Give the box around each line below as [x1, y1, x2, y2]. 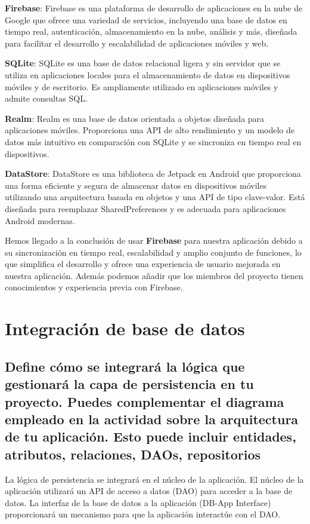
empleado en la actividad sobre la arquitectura [5, 410, 299, 428]
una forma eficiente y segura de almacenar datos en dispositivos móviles [5, 179, 267, 191]
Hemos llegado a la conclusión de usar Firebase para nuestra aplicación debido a [5, 234, 303, 247]
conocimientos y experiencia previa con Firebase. [5, 281, 183, 293]
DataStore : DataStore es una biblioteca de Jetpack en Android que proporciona [5, 167, 301, 180]
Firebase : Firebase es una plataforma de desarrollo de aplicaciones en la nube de [5, 2, 303, 14]
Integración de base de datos [5, 316, 245, 341]
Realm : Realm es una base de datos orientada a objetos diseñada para [5, 112, 265, 124]
